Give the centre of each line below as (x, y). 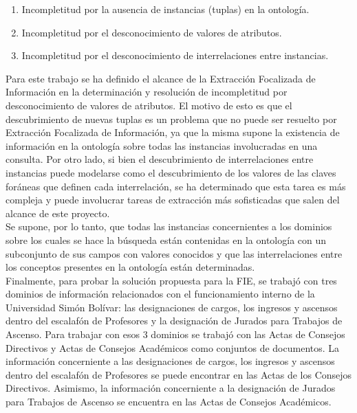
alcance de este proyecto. (58, 213)
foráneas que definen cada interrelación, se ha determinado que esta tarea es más (176, 186)
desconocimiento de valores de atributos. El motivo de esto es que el (149, 105)
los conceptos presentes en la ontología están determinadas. (130, 267)
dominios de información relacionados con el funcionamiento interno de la (160, 294)
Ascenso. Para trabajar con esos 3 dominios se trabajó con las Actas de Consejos (175, 334)
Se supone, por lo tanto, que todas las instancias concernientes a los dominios (169, 226)
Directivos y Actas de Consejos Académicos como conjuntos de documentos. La (173, 347)
